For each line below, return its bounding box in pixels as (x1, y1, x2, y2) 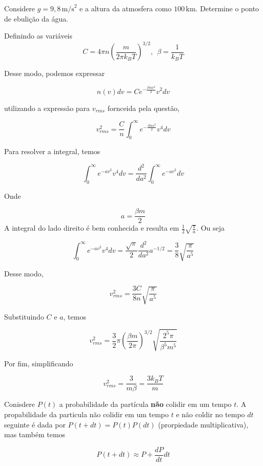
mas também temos (4, 429, 66, 440)
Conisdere (4, 399, 35, 409)
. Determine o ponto (195, 3, 259, 13)
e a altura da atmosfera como (79, 3, 172, 13)
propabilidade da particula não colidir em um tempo (4, 408, 169, 419)
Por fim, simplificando (4, 358, 73, 368)
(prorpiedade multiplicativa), (158, 419, 249, 430)
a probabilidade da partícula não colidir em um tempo (59, 399, 232, 409)
